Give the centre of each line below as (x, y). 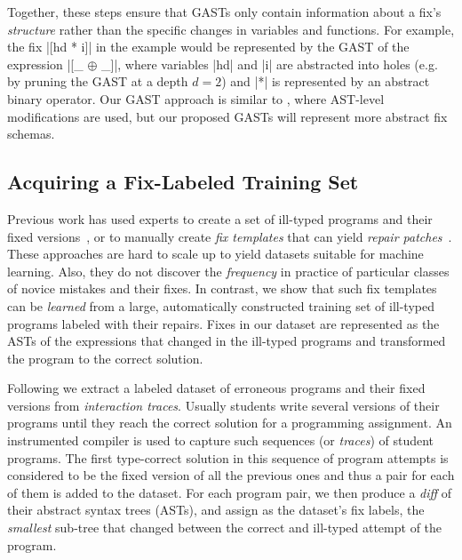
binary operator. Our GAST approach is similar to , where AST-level (196, 98)
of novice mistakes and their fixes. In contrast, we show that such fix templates (222, 288)
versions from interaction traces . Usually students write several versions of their (223, 405)
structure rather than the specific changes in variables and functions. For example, (231, 29)
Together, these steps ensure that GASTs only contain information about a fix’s (224, 12)
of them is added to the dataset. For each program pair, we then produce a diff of (230, 492)
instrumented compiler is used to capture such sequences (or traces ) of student (221, 440)
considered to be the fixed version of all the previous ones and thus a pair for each (231, 475)
